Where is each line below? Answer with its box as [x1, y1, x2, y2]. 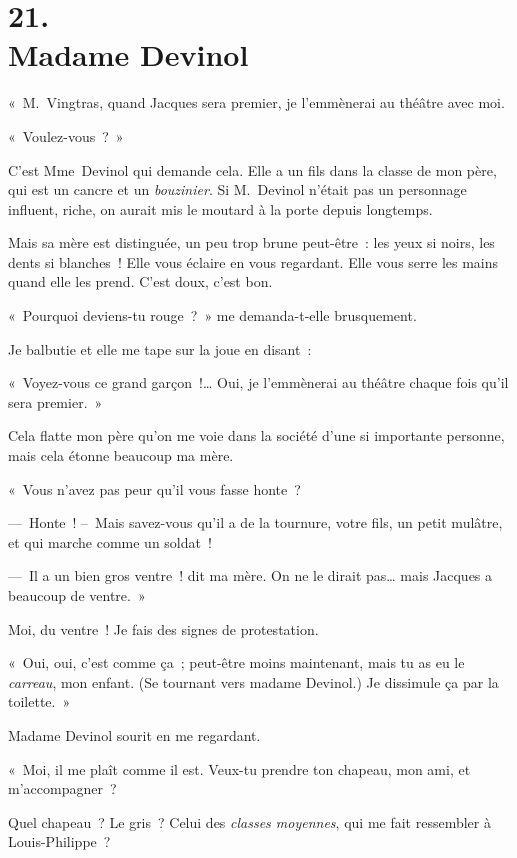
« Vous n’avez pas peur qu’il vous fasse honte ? [8, 478, 301, 499]
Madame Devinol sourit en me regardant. [8, 724, 261, 745]
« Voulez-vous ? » [8, 125, 124, 146]
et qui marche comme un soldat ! [8, 531, 212, 552]
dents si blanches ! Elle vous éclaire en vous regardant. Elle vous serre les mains [8, 251, 499, 272]
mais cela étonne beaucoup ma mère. [8, 445, 234, 466]
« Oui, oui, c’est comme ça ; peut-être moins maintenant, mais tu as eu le [8, 652, 465, 673]
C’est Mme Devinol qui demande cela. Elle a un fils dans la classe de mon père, [8, 159, 497, 180]
